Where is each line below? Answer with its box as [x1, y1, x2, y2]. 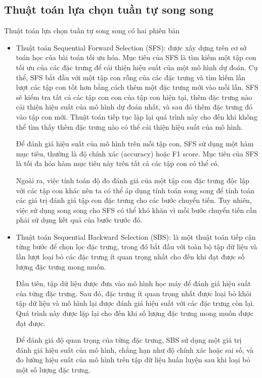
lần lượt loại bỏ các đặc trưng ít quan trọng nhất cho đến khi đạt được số [16, 251, 245, 262]
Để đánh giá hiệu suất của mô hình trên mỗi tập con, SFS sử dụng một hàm [16, 138, 254, 149]
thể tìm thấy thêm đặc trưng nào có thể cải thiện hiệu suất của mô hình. [16, 121, 243, 132]
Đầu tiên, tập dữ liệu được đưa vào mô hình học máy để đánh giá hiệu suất [16, 278, 251, 289]
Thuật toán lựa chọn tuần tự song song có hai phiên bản [4, 25, 180, 36]
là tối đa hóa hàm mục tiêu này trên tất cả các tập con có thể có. [16, 158, 220, 169]
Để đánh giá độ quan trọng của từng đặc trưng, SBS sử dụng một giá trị [16, 335, 242, 345]
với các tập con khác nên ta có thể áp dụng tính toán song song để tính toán [16, 185, 254, 195]
